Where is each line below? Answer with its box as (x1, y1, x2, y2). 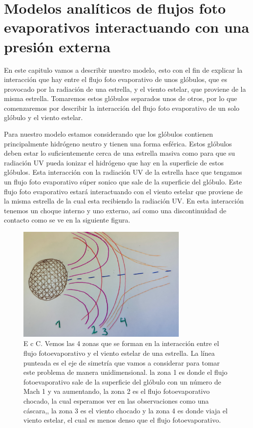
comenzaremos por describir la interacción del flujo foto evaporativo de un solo (4, 102, 239, 113)
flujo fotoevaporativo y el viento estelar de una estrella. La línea (23, 348, 215, 358)
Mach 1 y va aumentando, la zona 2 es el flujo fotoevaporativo (23, 386, 210, 396)
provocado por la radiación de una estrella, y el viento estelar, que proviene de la (4, 83, 246, 94)
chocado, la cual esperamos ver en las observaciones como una (23, 396, 209, 406)
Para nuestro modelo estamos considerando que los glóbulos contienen (4, 129, 213, 139)
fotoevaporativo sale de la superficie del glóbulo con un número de (23, 376, 221, 387)
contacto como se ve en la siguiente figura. (4, 215, 130, 225)
